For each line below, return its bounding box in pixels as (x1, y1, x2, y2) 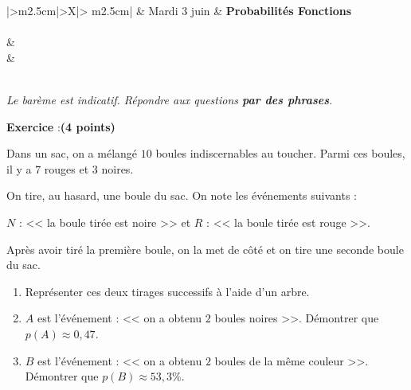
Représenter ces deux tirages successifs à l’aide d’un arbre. (25, 283, 310, 299)
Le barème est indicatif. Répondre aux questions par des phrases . (6, 91, 333, 107)
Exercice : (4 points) (6, 118, 115, 135)
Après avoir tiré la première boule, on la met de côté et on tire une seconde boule (6, 240, 404, 257)
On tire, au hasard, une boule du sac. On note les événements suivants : (6, 187, 357, 204)
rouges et (44, 160, 89, 177)
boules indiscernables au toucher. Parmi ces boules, (155, 145, 405, 162)
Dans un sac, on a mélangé (6, 145, 138, 162)
